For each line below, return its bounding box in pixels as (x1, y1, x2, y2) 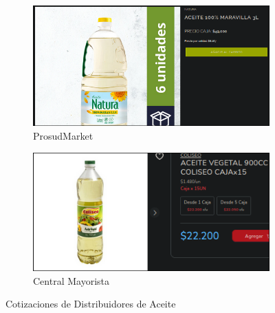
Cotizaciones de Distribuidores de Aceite (5, 296, 176, 311)
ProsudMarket (33, 128, 93, 142)
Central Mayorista (33, 273, 109, 288)
